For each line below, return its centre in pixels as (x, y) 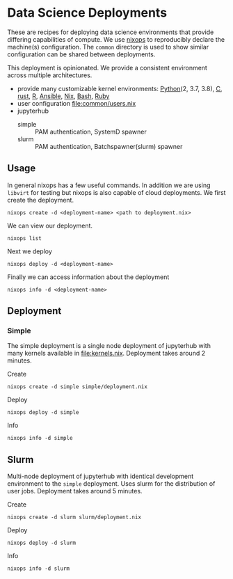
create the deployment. (41, 200)
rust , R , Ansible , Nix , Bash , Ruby (63, 96)
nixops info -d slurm (39, 569)
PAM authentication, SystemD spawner (91, 132)
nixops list (24, 238)
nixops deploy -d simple (43, 413)
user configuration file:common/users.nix (77, 103)
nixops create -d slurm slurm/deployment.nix (74, 517)
